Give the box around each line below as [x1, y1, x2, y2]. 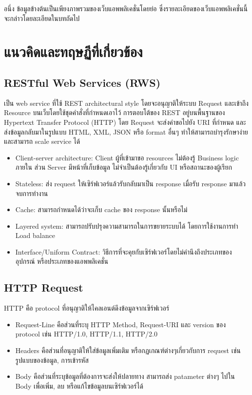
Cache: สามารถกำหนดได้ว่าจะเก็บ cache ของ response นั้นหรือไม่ [15, 204, 188, 215]
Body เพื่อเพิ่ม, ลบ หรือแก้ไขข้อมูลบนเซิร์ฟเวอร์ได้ [15, 380, 143, 391]
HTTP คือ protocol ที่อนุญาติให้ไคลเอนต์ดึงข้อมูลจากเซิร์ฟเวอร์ [4, 303, 170, 313]
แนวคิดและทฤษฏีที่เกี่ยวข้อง [4, 41, 143, 61]
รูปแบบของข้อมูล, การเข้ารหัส [15, 355, 89, 365]
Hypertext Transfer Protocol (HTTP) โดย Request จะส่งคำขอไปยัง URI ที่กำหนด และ [4, 117, 246, 127]
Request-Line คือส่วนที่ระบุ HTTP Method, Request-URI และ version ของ [15, 319, 226, 329]
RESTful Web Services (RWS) [4, 75, 161, 90]
